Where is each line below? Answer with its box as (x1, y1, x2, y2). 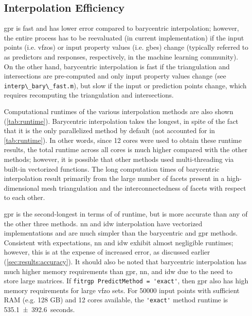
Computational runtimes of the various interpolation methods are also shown (4, 106, 234, 117)
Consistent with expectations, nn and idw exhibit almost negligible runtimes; (4, 237, 234, 247)
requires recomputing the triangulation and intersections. (4, 90, 174, 100)
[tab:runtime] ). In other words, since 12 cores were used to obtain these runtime (4, 135, 242, 145)
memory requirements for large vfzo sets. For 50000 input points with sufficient (4, 285, 240, 295)
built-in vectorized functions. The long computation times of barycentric (4, 163, 219, 174)
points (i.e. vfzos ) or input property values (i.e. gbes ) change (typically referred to (4, 42, 249, 52)
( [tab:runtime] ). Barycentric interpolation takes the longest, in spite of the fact (4, 116, 239, 126)
